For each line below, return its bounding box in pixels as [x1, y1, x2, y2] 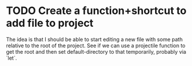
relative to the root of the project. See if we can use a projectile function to [6, 42, 186, 49]
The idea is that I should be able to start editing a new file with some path [6, 36, 183, 43]
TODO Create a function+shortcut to [6, 4, 187, 18]
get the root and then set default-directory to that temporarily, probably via [6, 48, 186, 55]
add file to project [6, 16, 94, 30]
